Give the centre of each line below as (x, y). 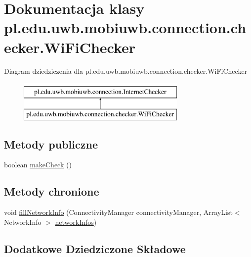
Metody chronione (52, 191)
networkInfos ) (76, 222)
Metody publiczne (51, 144)
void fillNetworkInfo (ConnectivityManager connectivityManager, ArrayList (118, 212)
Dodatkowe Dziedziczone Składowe (95, 248)
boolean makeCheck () (38, 165)
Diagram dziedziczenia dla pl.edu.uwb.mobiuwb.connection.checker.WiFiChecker (126, 71)
